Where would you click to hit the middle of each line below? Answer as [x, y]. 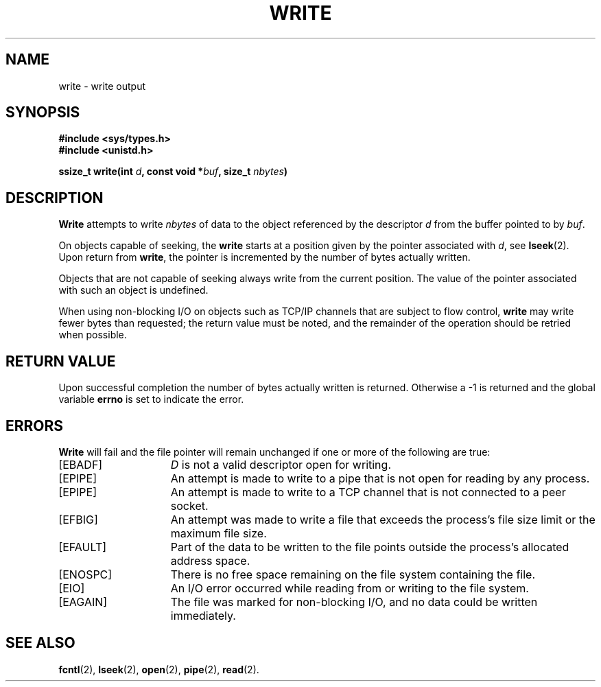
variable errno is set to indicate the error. [151, 399]
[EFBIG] [78, 519]
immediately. [203, 615]
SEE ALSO [40, 643]
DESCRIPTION [55, 198]
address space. [210, 560]
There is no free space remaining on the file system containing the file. [353, 574]
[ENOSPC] [85, 574]
